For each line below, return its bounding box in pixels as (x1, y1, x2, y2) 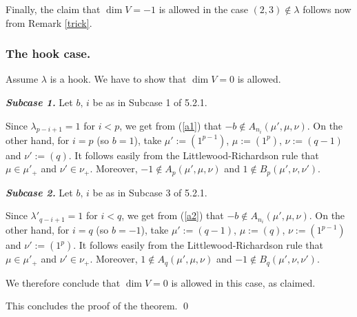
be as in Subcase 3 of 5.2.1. (92, 185, 207, 199)
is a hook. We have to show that (50, 72, 187, 86)
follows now (303, 2, 351, 16)
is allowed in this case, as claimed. (171, 275, 316, 289)
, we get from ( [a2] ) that (121, 208, 224, 223)
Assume (6, 72, 39, 86)
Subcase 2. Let (6, 185, 73, 199)
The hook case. (6, 45, 91, 62)
